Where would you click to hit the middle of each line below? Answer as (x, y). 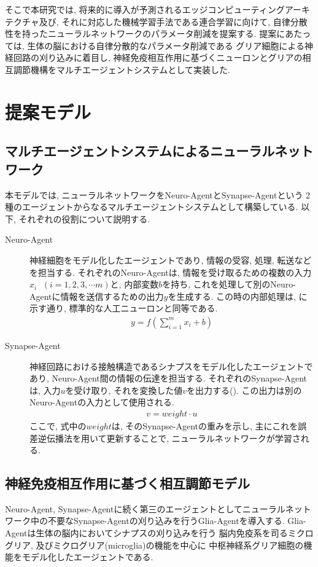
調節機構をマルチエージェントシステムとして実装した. (122, 69)
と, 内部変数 (134, 284)
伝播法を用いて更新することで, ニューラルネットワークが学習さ (173, 438)
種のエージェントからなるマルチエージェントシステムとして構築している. (152, 207)
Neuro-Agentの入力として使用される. (102, 402)
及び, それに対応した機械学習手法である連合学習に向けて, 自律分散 (173, 21)
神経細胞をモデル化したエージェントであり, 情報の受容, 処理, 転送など (171, 260)
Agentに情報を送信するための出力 (97, 296)
